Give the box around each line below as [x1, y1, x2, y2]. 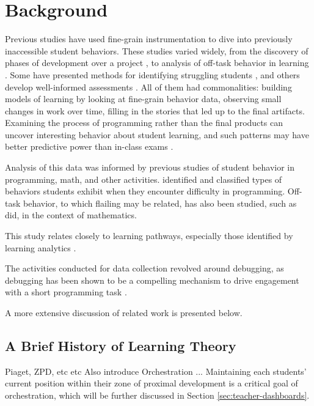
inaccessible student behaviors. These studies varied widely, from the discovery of [5, 44, 309, 57]
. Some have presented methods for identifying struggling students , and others [5, 68, 300, 81]
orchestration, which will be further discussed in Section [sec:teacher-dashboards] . [5, 388, 310, 401]
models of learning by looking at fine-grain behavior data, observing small [5, 92, 282, 105]
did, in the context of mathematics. [5, 209, 137, 221]
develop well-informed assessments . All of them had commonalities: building [5, 80, 292, 93]
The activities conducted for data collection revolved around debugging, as [5, 262, 284, 275]
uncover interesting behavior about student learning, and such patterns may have [5, 128, 309, 141]
